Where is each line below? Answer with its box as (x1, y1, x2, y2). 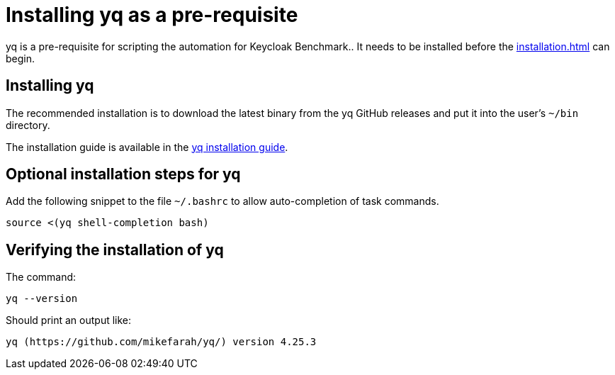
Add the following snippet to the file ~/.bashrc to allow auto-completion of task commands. (6, 195, 439, 208)
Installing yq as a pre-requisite (6, 3, 298, 27)
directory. (6, 118, 50, 131)
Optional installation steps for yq (6, 165, 241, 184)
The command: (6, 271, 77, 284)
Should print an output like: (6, 314, 132, 327)
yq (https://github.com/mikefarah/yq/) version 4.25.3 (6, 336, 317, 348)
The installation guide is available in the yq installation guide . (6, 140, 288, 153)
